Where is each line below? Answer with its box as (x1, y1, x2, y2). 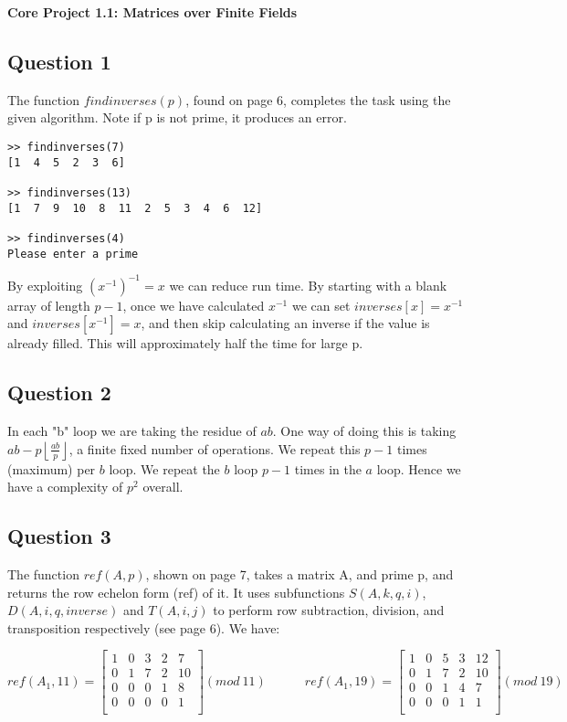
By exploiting (7, 275, 83, 294)
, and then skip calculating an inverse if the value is (141, 313, 430, 333)
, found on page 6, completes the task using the (185, 90, 451, 109)
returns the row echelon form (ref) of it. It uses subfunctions (7, 582, 345, 601)
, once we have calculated (122, 295, 265, 314)
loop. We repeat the (109, 459, 220, 478)
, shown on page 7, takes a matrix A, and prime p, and (145, 565, 454, 584)
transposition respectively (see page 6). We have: (7, 618, 280, 637)
